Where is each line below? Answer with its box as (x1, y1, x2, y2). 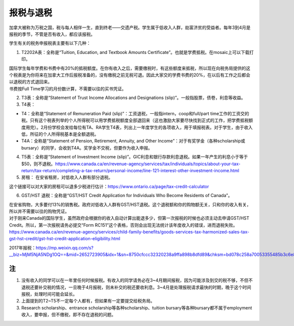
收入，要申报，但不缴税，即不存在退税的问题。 (21, 312, 116, 318)
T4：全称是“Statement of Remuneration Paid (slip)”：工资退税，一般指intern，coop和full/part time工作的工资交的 (21, 110, 249, 116)
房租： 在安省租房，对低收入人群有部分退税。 (21, 175, 113, 180)
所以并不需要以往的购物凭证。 (9, 208, 70, 214)
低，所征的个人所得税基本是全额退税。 (21, 131, 99, 137)
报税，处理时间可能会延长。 (21, 291, 77, 297)
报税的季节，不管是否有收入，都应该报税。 (9, 31, 95, 37)
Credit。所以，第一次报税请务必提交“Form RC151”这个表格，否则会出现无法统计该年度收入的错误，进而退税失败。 (9, 222, 238, 228)
